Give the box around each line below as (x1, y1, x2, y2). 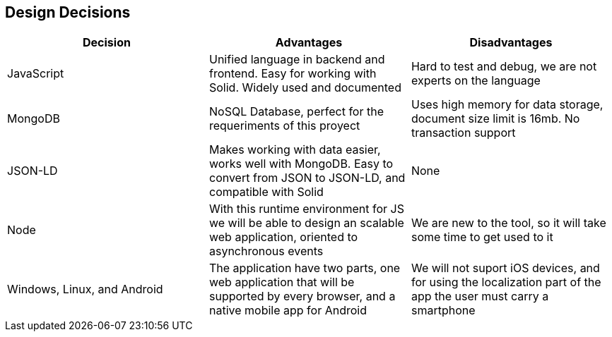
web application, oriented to (208, 230, 358, 245)
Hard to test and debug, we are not (411, 59, 597, 74)
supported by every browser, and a (208, 289, 396, 304)
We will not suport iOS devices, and (411, 261, 600, 276)
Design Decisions (5, 4, 131, 21)
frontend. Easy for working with (208, 66, 377, 81)
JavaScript (7, 66, 64, 81)
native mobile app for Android (208, 303, 367, 318)
